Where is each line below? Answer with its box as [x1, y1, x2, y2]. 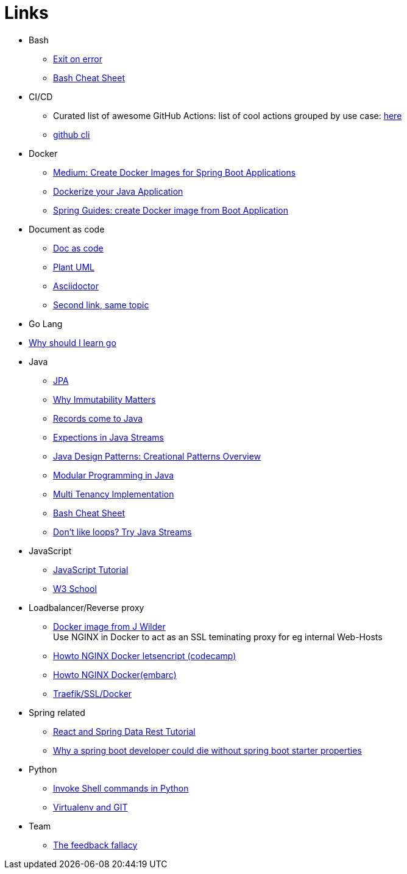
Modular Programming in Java [53, 469, 174, 480]
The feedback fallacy [53, 839, 138, 850]
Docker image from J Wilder [53, 621, 166, 632]
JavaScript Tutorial [53, 564, 129, 575]
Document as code [29, 223, 105, 234]
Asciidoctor [53, 280, 99, 291]
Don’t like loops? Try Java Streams [53, 526, 192, 537]
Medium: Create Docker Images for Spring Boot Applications [53, 167, 296, 178]
